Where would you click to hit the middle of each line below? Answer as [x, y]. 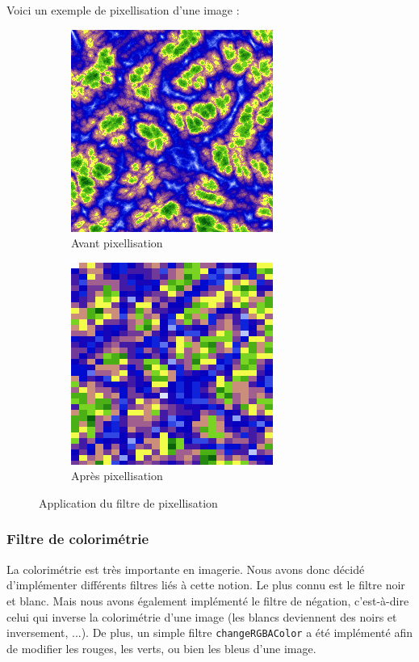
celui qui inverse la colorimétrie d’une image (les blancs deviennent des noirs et [202, 616]
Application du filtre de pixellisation [128, 502]
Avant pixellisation [117, 243]
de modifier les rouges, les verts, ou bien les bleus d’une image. [161, 648]
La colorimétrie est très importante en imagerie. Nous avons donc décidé [186, 569]
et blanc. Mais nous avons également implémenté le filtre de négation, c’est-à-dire [208, 600]
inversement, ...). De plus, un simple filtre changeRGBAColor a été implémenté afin [209, 632]
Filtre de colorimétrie [78, 539]
